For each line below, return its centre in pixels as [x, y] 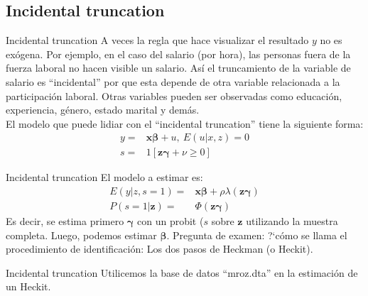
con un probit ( [171, 221]
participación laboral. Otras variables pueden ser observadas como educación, [174, 95]
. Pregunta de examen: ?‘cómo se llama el [257, 235]
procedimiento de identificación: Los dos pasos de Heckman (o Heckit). [159, 249]
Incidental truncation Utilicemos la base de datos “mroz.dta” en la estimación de [182, 272]
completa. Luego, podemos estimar [81, 235]
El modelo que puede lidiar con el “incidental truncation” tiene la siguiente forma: [185, 123]
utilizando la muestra [292, 221]
